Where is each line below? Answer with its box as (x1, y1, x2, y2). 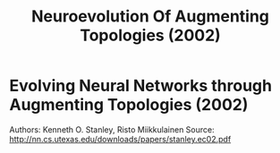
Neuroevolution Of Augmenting (30, 6, 270, 27)
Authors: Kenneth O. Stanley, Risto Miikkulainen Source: (9, 123, 215, 135)
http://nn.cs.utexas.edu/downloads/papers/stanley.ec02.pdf (9, 133, 232, 144)
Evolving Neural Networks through (9, 76, 273, 96)
